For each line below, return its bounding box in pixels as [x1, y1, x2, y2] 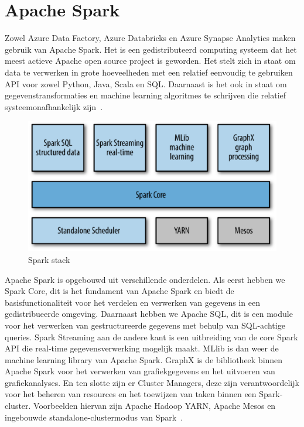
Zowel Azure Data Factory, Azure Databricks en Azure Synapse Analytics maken [5, 32, 296, 44]
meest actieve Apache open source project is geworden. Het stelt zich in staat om [5, 54, 296, 67]
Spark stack [28, 253, 70, 265]
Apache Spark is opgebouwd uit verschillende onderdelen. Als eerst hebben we [5, 273, 285, 285]
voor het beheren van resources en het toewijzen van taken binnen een [5, 388, 257, 400]
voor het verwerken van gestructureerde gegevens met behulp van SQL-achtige [5, 319, 285, 331]
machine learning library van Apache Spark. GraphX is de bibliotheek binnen [5, 353, 283, 365]
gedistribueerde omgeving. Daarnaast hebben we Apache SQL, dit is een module [5, 308, 293, 320]
